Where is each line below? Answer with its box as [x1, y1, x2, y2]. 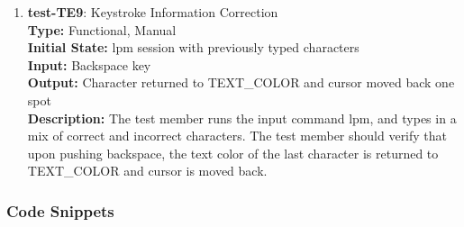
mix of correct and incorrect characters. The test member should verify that [27, 126, 448, 145]
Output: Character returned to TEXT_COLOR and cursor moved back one [27, 73, 455, 92]
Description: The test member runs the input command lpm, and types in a [27, 108, 457, 127]
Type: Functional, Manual [27, 20, 177, 39]
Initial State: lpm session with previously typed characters [27, 38, 359, 57]
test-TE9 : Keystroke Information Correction [27, 3, 278, 21]
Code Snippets [6, 199, 114, 222]
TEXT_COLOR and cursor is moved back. [27, 161, 268, 180]
